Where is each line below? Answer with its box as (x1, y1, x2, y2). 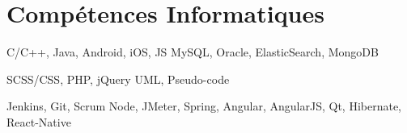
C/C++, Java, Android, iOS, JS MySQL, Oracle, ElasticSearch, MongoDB (6, 44, 379, 60)
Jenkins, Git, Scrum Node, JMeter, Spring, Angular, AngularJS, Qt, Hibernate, (6, 98, 401, 114)
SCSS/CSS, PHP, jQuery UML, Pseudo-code (6, 70, 230, 87)
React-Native (6, 113, 71, 130)
